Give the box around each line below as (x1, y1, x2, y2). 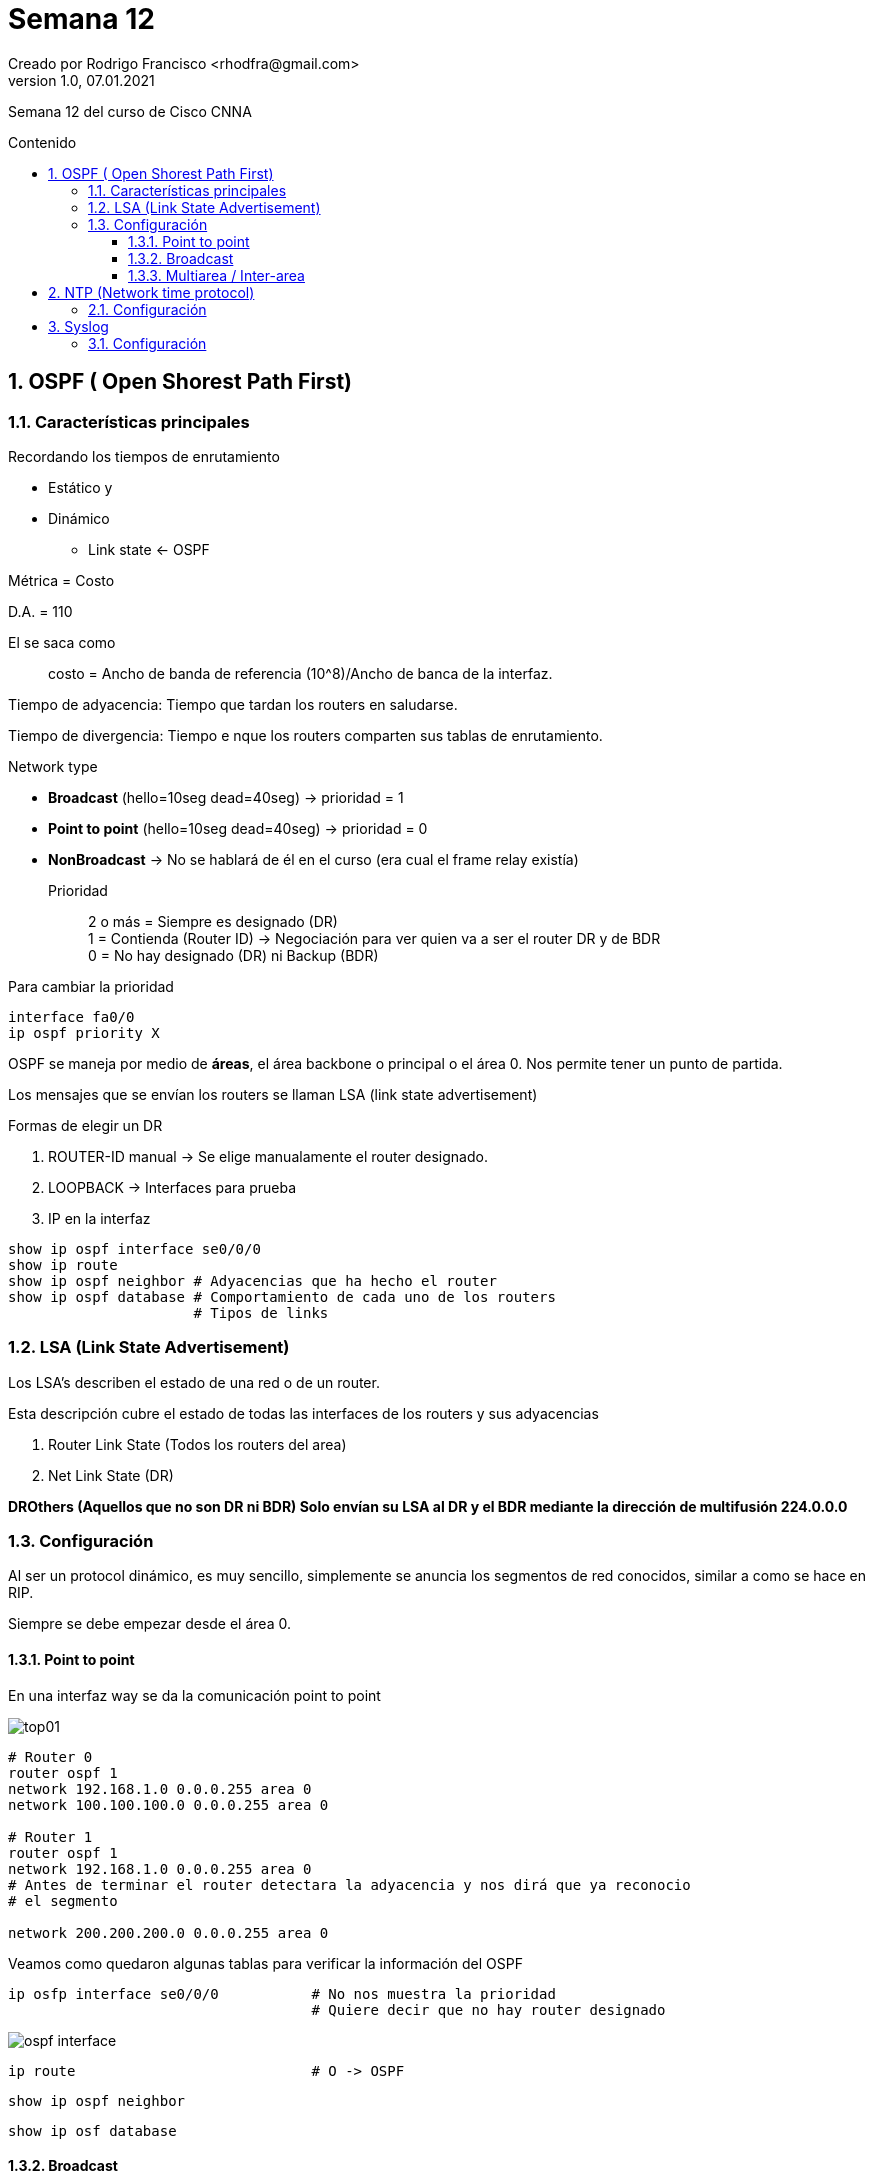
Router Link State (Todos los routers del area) (48, 1435, 347, 1453)
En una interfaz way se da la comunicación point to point (8, 1686, 381, 1704)
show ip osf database (8, 2122, 177, 2139)
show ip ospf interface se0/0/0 (8, 1240, 261, 1257)
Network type (8, 757, 98, 775)
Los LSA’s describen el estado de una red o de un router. (8, 1373, 380, 1391)
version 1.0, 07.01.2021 (8, 71, 155, 89)
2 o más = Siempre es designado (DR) (88, 912, 338, 930)
